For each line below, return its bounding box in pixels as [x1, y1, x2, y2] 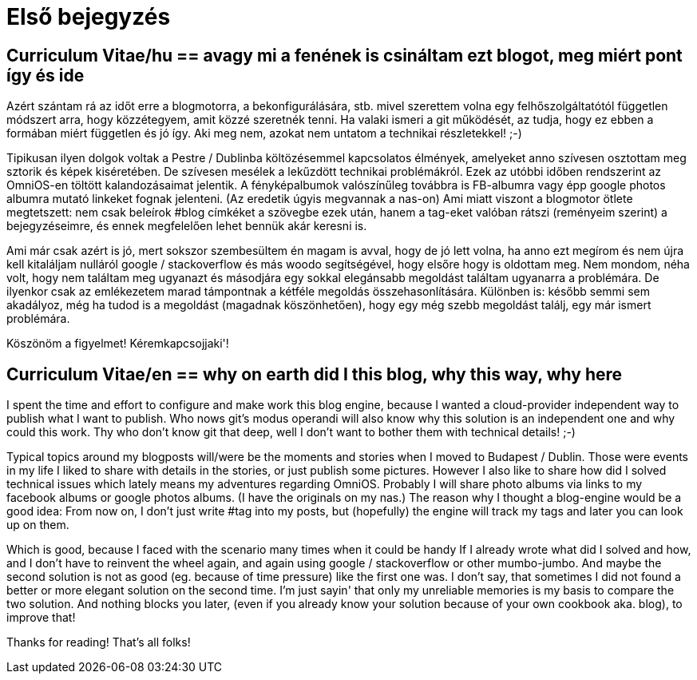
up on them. [6, 518, 69, 532]
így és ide [6, 65, 85, 85]
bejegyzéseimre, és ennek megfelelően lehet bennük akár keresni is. [6, 219, 367, 233]
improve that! [6, 610, 76, 625]
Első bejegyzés [6, 3, 171, 30]
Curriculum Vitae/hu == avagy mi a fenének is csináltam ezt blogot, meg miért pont [6, 45, 683, 66]
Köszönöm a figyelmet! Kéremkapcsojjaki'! [6, 336, 229, 351]
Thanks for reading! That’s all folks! [6, 635, 191, 650]
